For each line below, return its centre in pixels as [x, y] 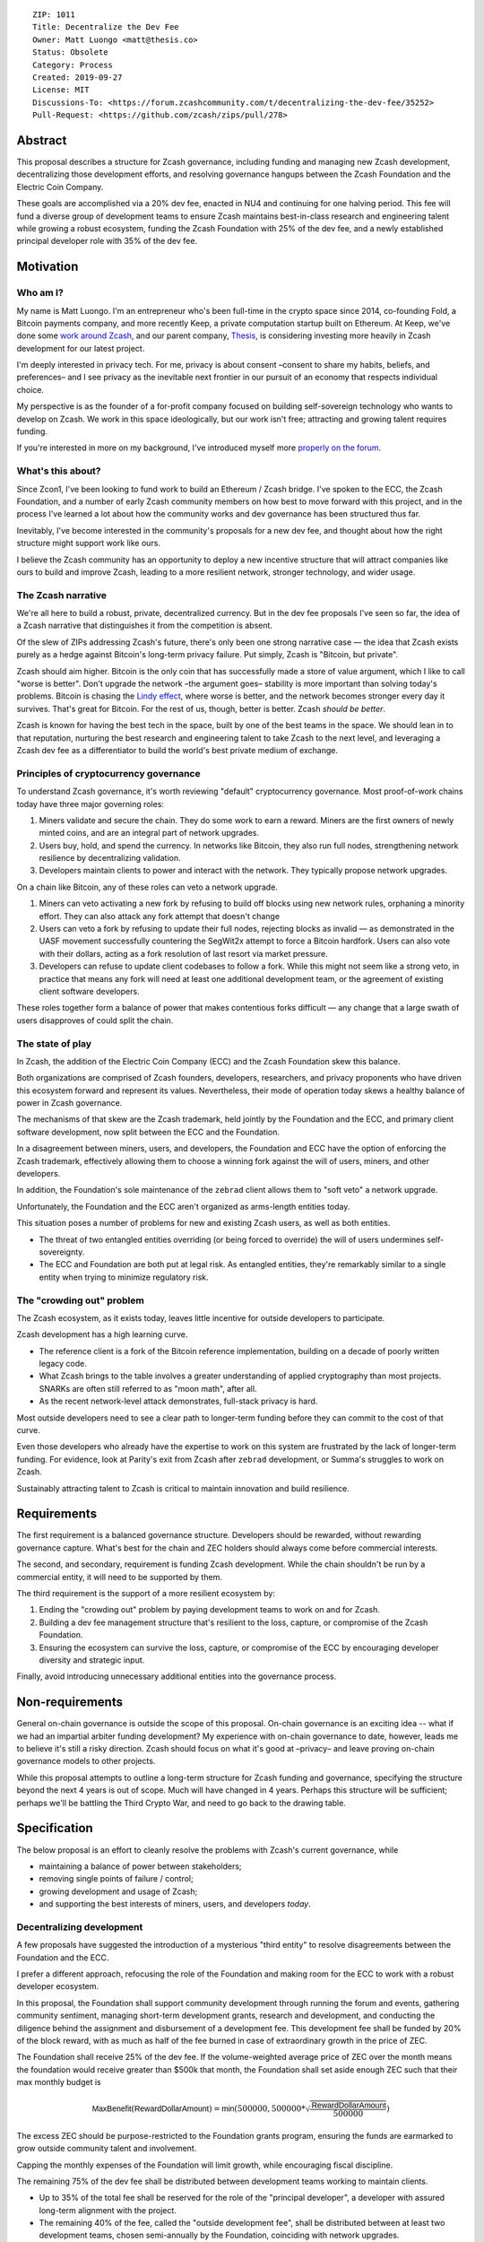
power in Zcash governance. [69, 1103]
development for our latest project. [81, 348]
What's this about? [59, 471]
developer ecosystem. [58, 1986]
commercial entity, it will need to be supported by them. [120, 1577]
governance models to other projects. [86, 1761]
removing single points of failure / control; [116, 1879]
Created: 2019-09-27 [78, 77]
